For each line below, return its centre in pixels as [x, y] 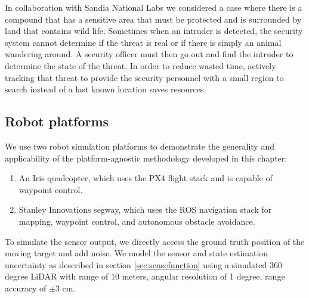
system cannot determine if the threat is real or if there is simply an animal [143, 42]
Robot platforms [57, 121]
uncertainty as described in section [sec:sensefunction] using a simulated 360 [144, 264]
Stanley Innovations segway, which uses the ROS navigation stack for [145, 209]
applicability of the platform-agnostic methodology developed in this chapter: [146, 158]
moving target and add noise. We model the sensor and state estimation [137, 253]
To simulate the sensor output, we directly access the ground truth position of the [155, 241]
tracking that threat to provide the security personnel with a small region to [144, 77]
